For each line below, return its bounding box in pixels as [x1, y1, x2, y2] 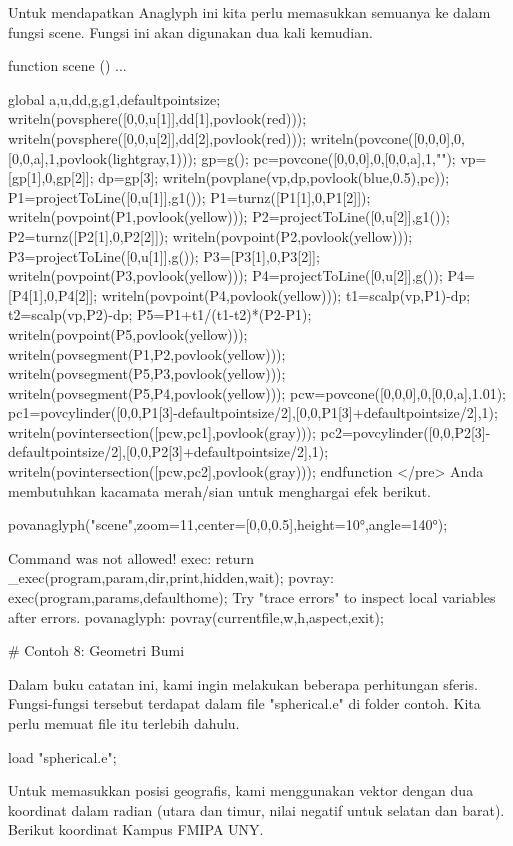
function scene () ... [8, 55, 127, 76]
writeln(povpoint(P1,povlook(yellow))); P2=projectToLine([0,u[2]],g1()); [8, 206, 450, 227]
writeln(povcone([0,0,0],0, [310, 127, 465, 148]
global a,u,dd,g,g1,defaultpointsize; [8, 88, 221, 109]
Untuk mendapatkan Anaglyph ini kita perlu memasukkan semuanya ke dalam [8, 2, 491, 22]
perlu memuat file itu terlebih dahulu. [8, 713, 240, 733]
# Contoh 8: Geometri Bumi [8, 640, 185, 661]
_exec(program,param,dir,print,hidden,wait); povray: [8, 567, 334, 588]
